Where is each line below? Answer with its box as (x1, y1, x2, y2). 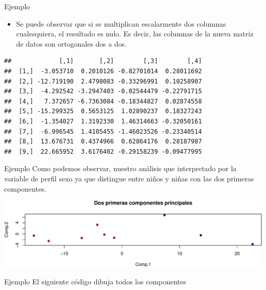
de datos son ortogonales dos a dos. (16, 38, 127, 49)
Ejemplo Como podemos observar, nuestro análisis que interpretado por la (4, 163, 237, 174)
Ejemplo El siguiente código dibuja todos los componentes (4, 276, 186, 286)
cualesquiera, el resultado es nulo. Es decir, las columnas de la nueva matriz (16, 28, 254, 39)
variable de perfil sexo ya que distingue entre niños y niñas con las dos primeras (4, 173, 254, 183)
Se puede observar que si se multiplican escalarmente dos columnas (16, 18, 226, 29)
